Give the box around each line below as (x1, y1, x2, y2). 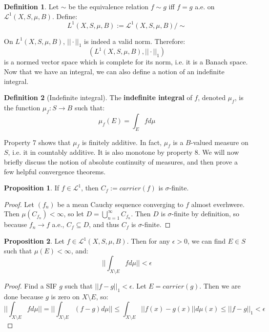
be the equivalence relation (68, 1, 149, 11)
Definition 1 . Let (4, 1, 59, 11)
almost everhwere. (191, 199, 245, 209)
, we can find (187, 236, 226, 246)
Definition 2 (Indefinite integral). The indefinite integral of (4, 92, 192, 103)
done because (4, 291, 43, 301)
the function (4, 103, 41, 113)
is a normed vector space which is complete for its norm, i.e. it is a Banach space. (4, 57, 248, 67)
